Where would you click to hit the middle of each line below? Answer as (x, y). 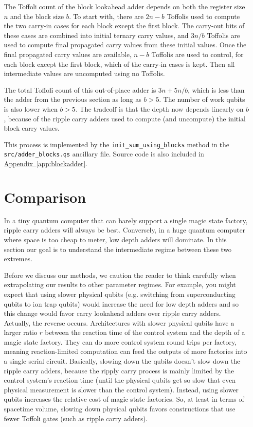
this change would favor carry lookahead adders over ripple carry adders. (112, 313)
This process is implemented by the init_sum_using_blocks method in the (117, 144)
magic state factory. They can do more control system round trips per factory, (120, 341)
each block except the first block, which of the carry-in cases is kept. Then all (119, 64)
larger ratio (21, 332)
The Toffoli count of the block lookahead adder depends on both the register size (125, 6)
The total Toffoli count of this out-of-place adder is (80, 89)
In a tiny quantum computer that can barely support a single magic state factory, (126, 220)
